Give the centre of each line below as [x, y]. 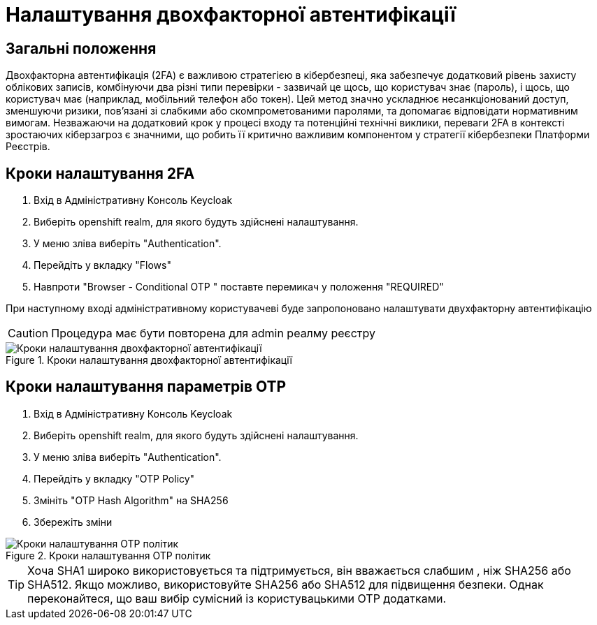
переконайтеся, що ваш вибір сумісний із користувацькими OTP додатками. [237, 598]
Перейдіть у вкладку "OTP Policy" [114, 478]
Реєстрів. [28, 147]
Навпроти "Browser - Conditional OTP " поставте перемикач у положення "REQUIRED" [239, 287]
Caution [28, 333]
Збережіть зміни [73, 522]
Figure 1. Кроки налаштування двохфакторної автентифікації [149, 360]
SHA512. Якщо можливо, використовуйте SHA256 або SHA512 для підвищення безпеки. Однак [286, 584]
